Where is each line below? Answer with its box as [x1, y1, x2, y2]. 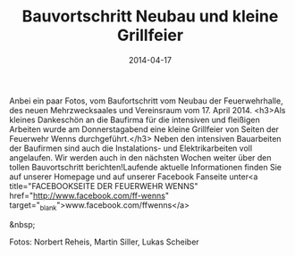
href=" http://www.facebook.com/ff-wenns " [9, 190, 170, 201]
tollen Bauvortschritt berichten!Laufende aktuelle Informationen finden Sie [9, 161, 282, 172]
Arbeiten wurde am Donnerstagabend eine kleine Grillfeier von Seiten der [9, 123, 280, 135]
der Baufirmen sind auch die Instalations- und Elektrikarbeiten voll [9, 143, 253, 153]
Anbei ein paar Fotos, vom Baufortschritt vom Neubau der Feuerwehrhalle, [9, 95, 283, 106]
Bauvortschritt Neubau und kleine [21, 6, 279, 27]
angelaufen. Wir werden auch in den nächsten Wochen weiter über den [9, 152, 272, 162]
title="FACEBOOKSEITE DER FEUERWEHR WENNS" [9, 180, 198, 191]
